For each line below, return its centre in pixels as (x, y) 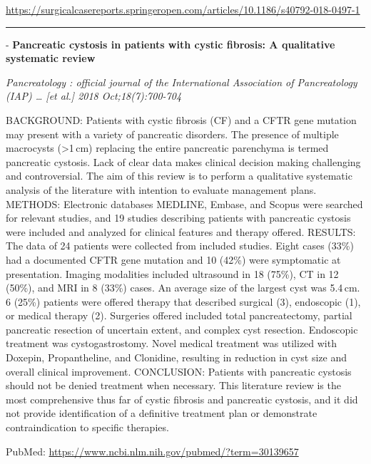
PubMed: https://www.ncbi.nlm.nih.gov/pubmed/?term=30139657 (152, 451)
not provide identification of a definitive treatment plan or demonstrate (162, 413)
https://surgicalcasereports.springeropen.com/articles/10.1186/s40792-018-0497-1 (183, 9)
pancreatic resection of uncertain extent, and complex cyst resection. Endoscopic (182, 329)
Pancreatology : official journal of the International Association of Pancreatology (182, 82)
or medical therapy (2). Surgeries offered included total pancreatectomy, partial (179, 315)
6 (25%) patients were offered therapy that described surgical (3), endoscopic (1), (183, 301)
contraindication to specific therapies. (87, 427)
